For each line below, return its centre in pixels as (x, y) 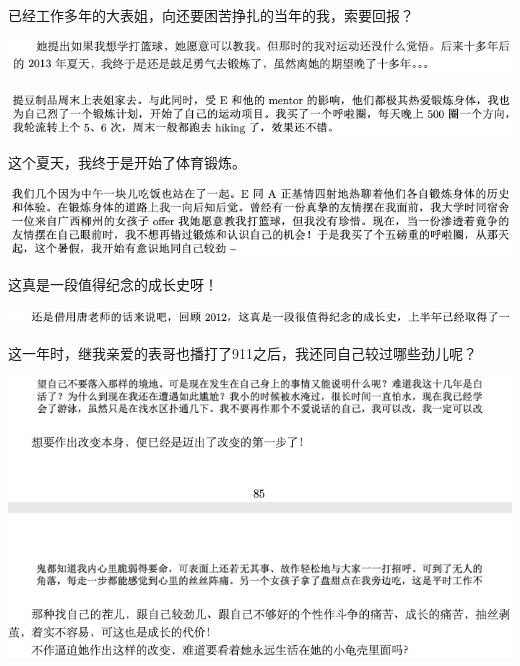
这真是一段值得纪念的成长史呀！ (113, 283)
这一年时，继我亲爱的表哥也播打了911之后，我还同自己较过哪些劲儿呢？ (242, 352)
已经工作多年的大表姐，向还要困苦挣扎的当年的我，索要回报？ (211, 15)
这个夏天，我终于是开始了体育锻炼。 (127, 162)
